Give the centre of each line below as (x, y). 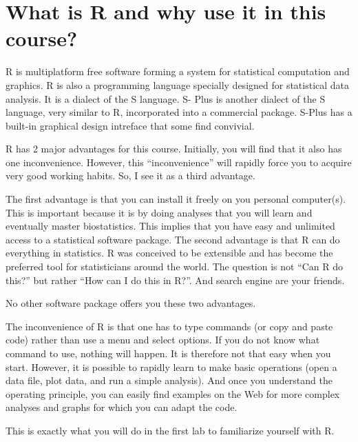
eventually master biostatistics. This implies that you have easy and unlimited (170, 226)
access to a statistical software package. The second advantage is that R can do (173, 239)
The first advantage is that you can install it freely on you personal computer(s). (176, 199)
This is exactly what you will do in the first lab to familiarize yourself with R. (170, 430)
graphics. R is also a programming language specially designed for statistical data (178, 84)
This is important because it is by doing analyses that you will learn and (159, 212)
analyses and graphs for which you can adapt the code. (122, 407)
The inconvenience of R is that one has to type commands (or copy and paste (169, 326)
